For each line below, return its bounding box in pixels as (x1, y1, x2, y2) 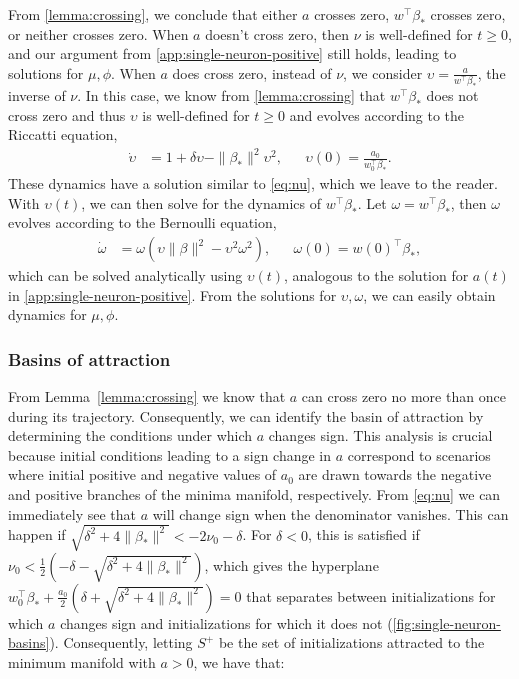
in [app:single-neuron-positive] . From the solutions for (8, 284, 337, 305)
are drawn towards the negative (298, 464, 492, 485)
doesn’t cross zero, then (205, 23, 349, 44)
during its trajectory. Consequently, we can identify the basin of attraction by (8, 405, 484, 426)
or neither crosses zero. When (8, 23, 189, 44)
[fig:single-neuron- (392, 612, 501, 633)
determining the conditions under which (8, 425, 253, 446)
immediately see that (8, 503, 137, 524)
